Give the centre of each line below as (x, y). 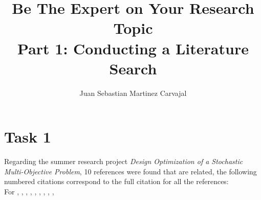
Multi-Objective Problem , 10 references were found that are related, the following (130, 171)
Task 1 (28, 137)
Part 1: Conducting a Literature (133, 48)
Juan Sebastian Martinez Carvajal (133, 93)
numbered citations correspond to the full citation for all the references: (116, 181)
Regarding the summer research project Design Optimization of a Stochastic (124, 161)
